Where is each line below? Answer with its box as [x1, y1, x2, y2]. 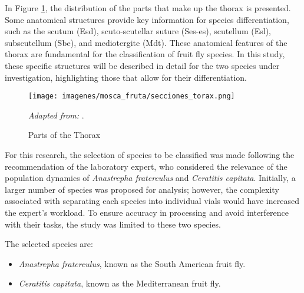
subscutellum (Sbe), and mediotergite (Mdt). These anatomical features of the [5, 36, 288, 48]
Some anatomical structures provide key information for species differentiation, [5, 13, 289, 25]
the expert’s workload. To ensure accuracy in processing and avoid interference [5, 206, 289, 218]
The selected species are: [5, 238, 93, 250]
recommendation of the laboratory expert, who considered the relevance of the [5, 160, 288, 172]
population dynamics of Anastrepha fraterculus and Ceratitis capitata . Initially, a [5, 172, 296, 184]
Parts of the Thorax [28, 129, 101, 141]
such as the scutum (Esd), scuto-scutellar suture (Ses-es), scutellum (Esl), [5, 25, 271, 37]
